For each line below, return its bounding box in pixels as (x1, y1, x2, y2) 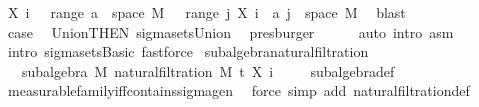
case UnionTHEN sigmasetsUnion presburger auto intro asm (7, 21, 454, 42)
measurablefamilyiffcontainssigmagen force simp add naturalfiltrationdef (7, 80, 470, 101)
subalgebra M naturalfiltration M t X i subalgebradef (21, 60, 395, 81)
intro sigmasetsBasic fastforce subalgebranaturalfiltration (7, 41, 369, 62)
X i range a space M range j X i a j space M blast (7, 2, 406, 22)
